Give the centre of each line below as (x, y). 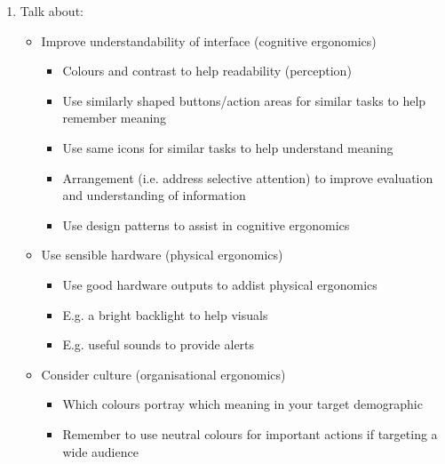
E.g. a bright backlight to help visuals (165, 314)
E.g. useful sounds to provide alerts (159, 344)
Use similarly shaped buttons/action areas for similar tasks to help (244, 100)
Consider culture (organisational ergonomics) (163, 374)
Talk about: (52, 11)
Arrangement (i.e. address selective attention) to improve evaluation (248, 177)
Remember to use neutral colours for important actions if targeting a (250, 433)
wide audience (100, 451)
